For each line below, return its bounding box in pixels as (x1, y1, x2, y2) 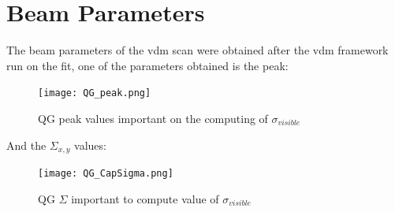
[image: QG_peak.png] (38, 87, 151, 99)
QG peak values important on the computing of (38, 110, 268, 126)
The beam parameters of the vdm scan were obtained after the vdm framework (6, 42, 389, 58)
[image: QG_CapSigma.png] (38, 168, 173, 180)
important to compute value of (71, 190, 219, 206)
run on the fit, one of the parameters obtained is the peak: (6, 57, 289, 73)
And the (6, 136, 47, 153)
